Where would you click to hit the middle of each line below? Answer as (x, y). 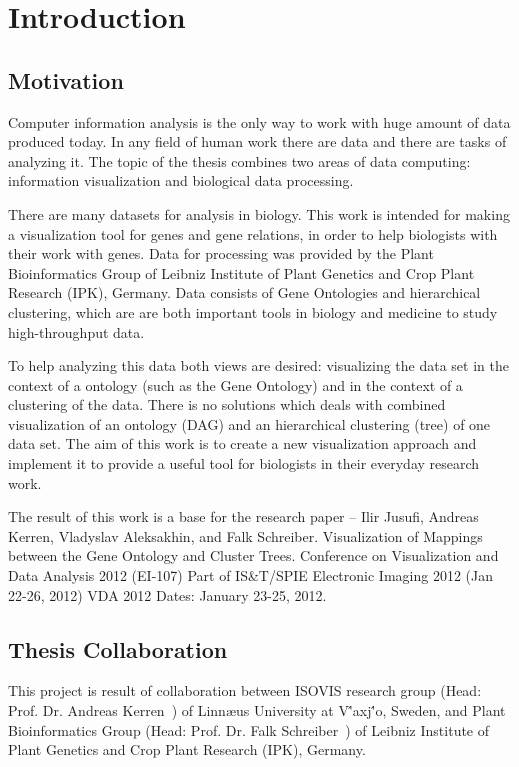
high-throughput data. (76, 331)
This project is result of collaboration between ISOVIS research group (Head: (245, 690)
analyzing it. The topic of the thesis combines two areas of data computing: (239, 160)
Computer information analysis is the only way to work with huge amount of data (259, 121)
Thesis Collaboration (118, 648)
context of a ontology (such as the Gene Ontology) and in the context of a (235, 384)
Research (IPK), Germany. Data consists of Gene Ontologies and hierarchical (244, 292)
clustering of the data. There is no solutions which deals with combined (227, 404)
